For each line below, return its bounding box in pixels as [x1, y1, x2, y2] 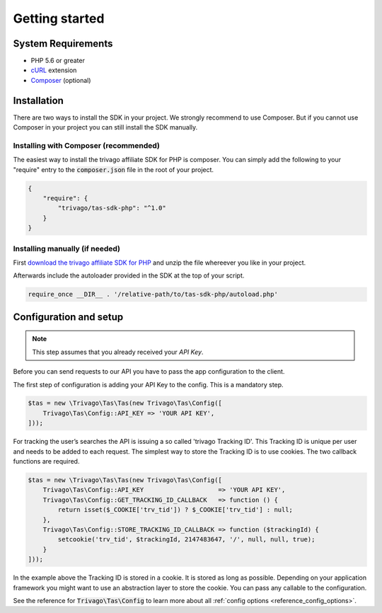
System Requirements [13, 38, 113, 50]
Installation [13, 94, 64, 106]
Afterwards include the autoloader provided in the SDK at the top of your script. [13, 271, 245, 280]
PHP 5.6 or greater [30, 57, 85, 65]
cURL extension [30, 66, 77, 74]
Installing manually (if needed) [13, 244, 120, 253]
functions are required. [13, 457, 80, 466]
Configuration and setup [13, 311, 124, 323]
